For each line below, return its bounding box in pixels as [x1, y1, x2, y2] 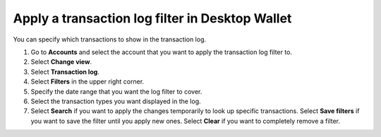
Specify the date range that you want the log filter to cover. [30, 87, 202, 96]
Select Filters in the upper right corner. [30, 77, 145, 86]
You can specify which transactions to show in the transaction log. [13, 35, 207, 44]
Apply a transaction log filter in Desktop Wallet [13, 11, 292, 26]
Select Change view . [30, 58, 92, 66]
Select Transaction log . [30, 67, 100, 76]
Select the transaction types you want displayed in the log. [30, 97, 201, 105]
